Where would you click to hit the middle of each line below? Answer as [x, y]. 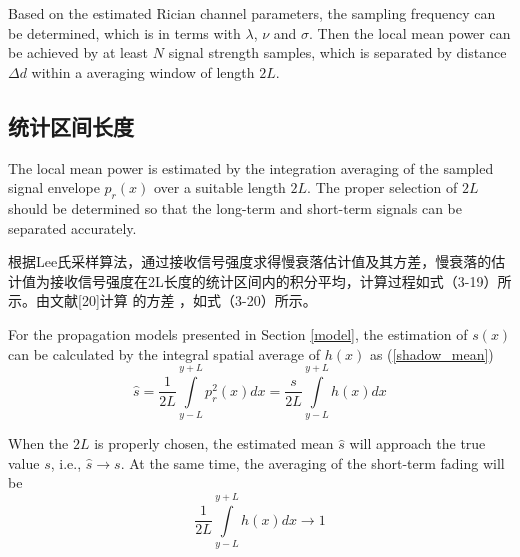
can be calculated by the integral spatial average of [164, 353]
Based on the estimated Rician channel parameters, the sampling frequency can [252, 13]
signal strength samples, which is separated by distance [337, 52]
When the [38, 443]
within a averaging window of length [143, 71]
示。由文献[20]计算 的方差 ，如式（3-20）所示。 [162, 300]
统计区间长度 [71, 125]
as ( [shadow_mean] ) [431, 353]
